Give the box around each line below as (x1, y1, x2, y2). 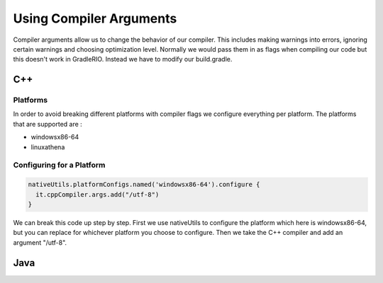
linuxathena (30, 142, 65, 151)
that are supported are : (13, 120, 83, 128)
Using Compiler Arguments (13, 11, 177, 26)
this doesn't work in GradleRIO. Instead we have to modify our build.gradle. (13, 55, 233, 64)
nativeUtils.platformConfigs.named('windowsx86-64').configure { (28, 180, 260, 189)
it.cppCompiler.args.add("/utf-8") (35, 190, 160, 198)
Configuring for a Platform (13, 160, 106, 170)
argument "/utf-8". (13, 238, 67, 247)
